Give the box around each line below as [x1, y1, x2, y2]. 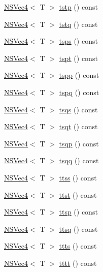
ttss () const [59, 172, 97, 183]
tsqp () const [59, 138, 99, 148]
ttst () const [59, 189, 97, 200]
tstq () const [59, 18, 98, 29]
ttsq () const [59, 223, 98, 234]
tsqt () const [59, 121, 98, 132]
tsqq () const [59, 155, 99, 166]
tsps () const [59, 36, 98, 46]
